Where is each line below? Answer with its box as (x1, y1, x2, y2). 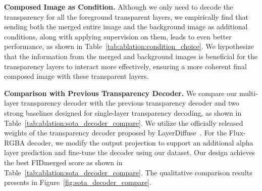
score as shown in (69, 157, 123, 167)
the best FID (4, 157, 44, 167)
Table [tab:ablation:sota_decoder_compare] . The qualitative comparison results (4, 167, 252, 177)
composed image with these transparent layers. (4, 71, 149, 81)
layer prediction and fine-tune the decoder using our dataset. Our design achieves (4, 147, 255, 158)
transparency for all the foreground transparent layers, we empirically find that (4, 11, 249, 22)
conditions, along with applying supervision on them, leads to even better (4, 31, 232, 41)
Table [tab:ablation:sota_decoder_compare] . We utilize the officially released (4, 117, 243, 128)
